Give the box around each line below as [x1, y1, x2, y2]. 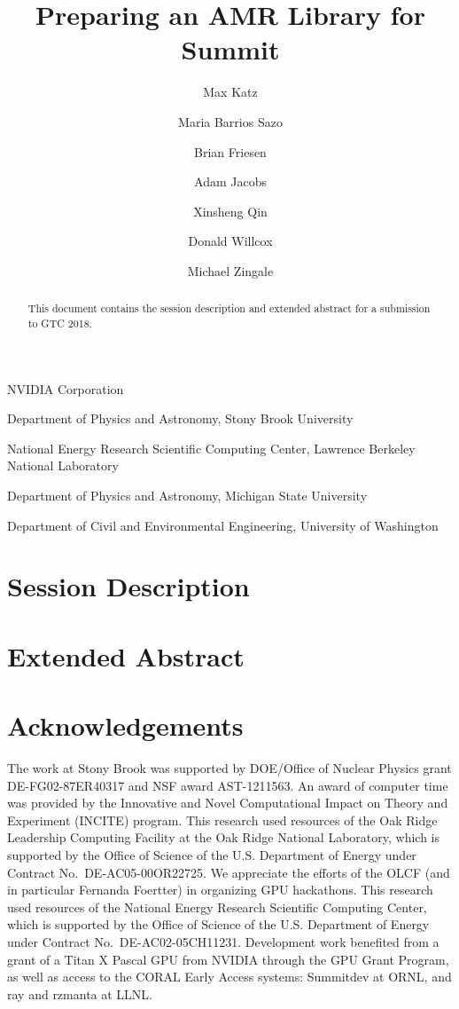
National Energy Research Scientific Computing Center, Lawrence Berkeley [7, 438, 416, 457]
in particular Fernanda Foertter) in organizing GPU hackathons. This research [7, 880, 433, 899]
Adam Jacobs [194, 172, 267, 191]
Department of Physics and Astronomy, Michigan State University [7, 485, 368, 504]
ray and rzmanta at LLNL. [7, 984, 152, 1003]
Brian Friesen [194, 142, 267, 161]
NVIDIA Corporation [7, 379, 124, 398]
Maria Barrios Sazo [178, 112, 283, 130]
